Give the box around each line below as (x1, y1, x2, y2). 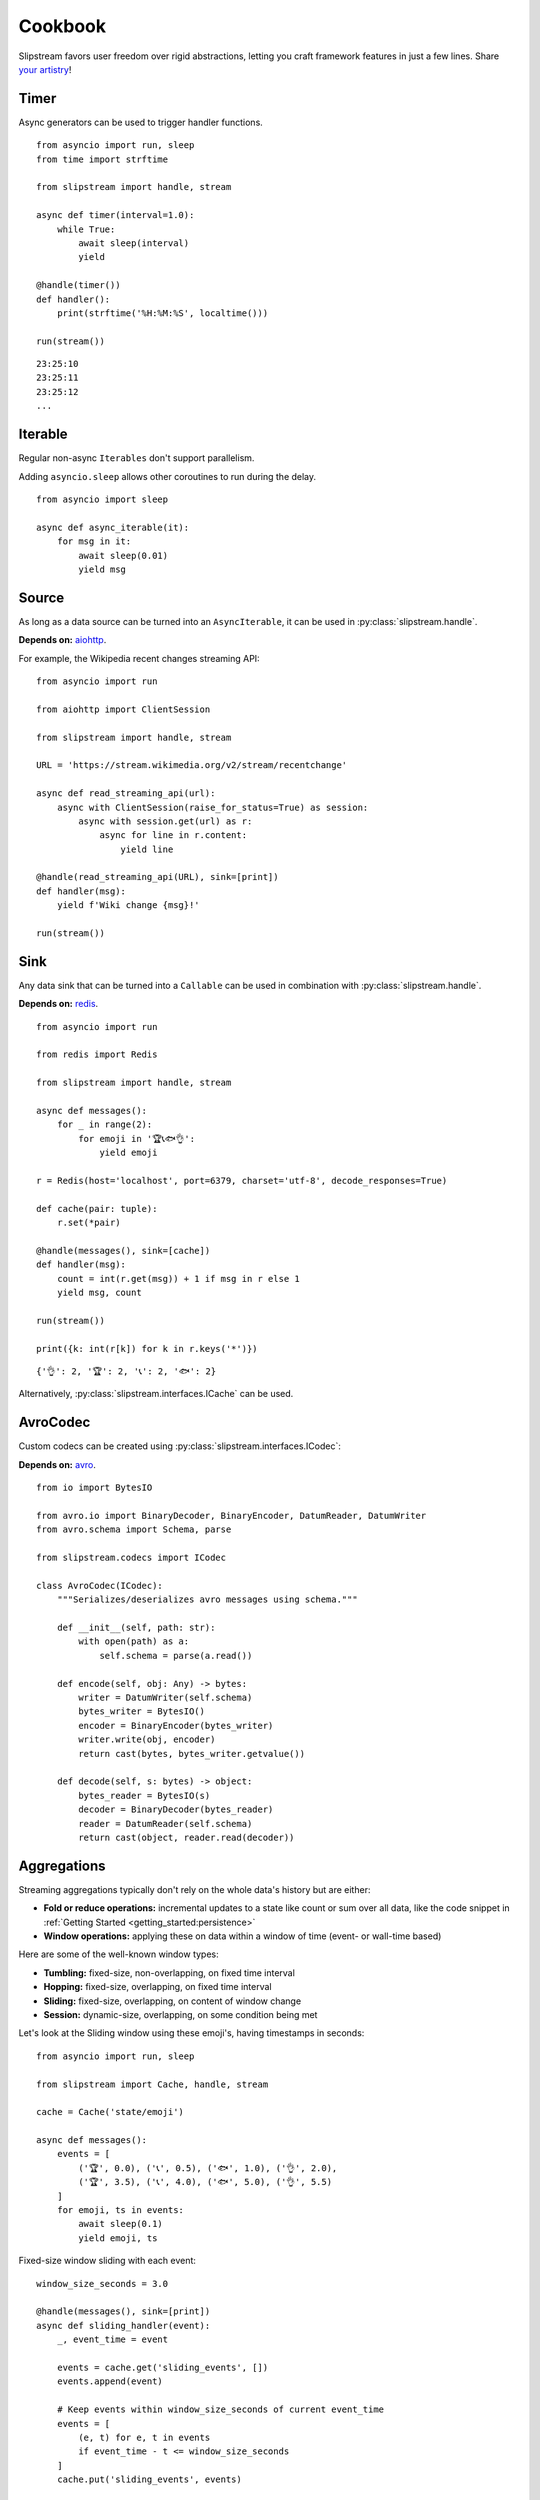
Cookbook (18, 15, 107, 37)
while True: (56, 223, 116, 235)
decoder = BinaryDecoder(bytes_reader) (78, 1804, 274, 1815)
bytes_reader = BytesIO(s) (78, 1790, 211, 1801)
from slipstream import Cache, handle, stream (36, 2078, 269, 2090)
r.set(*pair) (56, 1217, 121, 1229)
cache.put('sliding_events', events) (56, 2474, 242, 2485)
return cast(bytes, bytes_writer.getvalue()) (78, 1748, 305, 1759)
